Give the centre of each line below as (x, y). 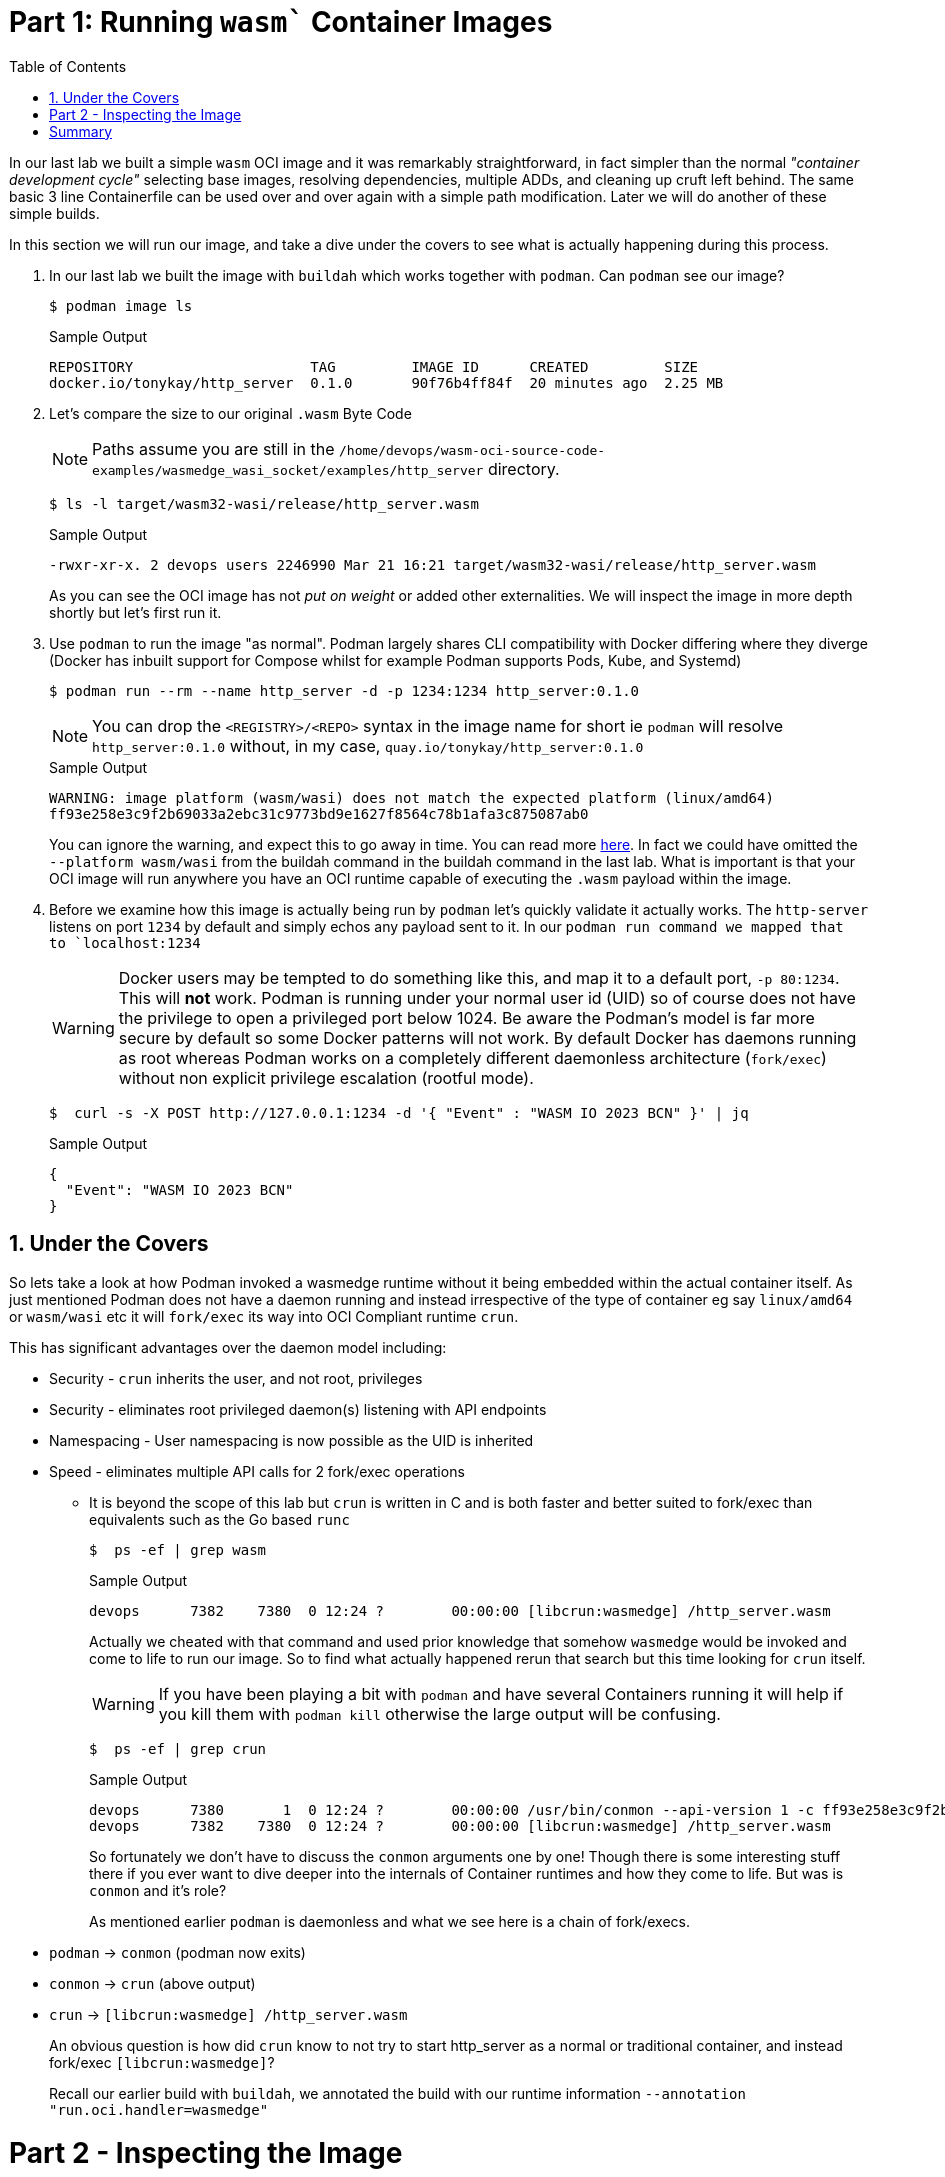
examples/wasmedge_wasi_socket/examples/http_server (288, 470)
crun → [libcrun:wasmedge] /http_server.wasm (228, 2014)
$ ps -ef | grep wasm (178, 1549)
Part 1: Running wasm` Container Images (281, 22)
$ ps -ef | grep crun (178, 1748)
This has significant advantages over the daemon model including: (228, 1347)
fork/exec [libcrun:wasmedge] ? (162, 2062)
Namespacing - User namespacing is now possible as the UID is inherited (291, 1440)
